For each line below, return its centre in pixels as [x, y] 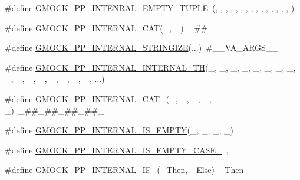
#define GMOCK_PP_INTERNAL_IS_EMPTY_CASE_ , [117, 150]
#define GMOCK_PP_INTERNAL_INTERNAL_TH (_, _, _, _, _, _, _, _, [150, 67]
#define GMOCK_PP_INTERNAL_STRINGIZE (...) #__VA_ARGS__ [141, 48]
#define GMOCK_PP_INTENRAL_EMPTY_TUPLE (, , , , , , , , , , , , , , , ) [150, 8]
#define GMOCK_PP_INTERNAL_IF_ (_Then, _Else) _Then [124, 170]
